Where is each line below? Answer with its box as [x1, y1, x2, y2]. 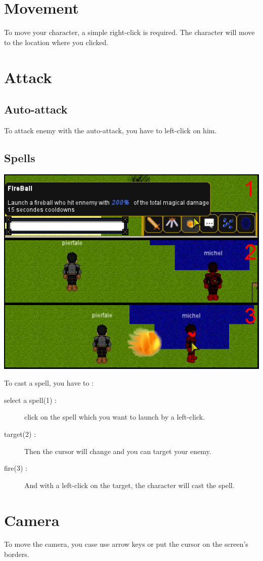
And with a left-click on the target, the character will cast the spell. [24, 479, 235, 490]
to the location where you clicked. [4, 36, 109, 47]
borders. [4, 549, 29, 559]
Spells [4, 149, 35, 165]
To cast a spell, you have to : [4, 378, 94, 388]
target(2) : [4, 428, 36, 439]
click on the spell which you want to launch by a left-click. [24, 412, 205, 422]
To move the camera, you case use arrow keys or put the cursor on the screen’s [4, 539, 248, 549]
